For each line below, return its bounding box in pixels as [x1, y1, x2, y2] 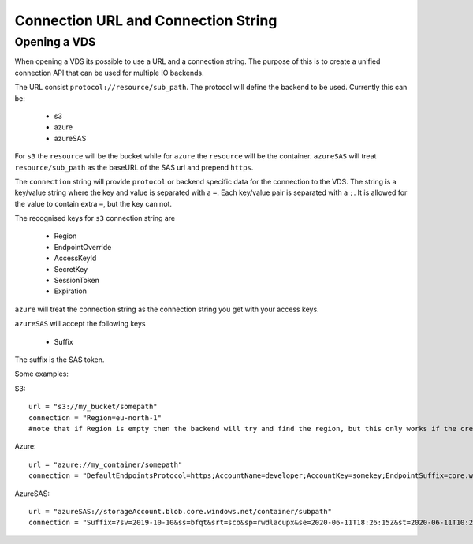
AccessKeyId [54, 253, 97, 263]
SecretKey [54, 264, 88, 274]
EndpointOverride [54, 242, 112, 252]
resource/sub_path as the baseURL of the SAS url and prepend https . [14, 162, 254, 172]
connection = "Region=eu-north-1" [28, 413, 162, 422]
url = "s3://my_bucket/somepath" [28, 402, 158, 412]
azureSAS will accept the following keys [14, 319, 146, 329]
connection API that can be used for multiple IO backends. [14, 68, 204, 77]
